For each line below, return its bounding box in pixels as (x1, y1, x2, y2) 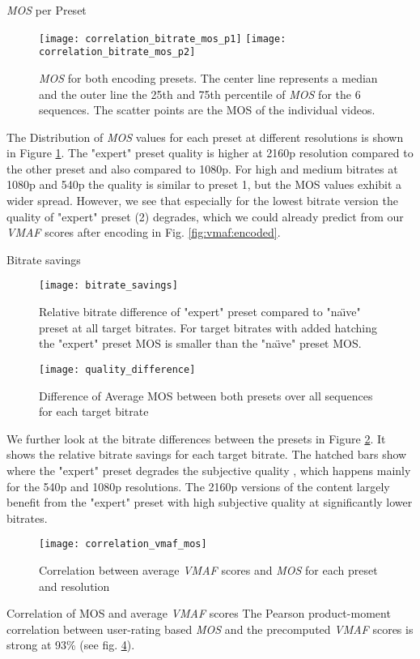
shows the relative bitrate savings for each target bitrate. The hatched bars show (6, 446, 407, 463)
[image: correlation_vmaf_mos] (39, 538, 207, 550)
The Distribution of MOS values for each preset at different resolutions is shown (6, 128, 404, 145)
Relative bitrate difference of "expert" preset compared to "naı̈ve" (39, 303, 361, 320)
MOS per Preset (6, 2, 87, 18)
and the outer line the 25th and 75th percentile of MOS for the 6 (39, 85, 361, 102)
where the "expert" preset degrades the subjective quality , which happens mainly (6, 461, 411, 478)
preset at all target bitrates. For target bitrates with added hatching (39, 319, 377, 336)
